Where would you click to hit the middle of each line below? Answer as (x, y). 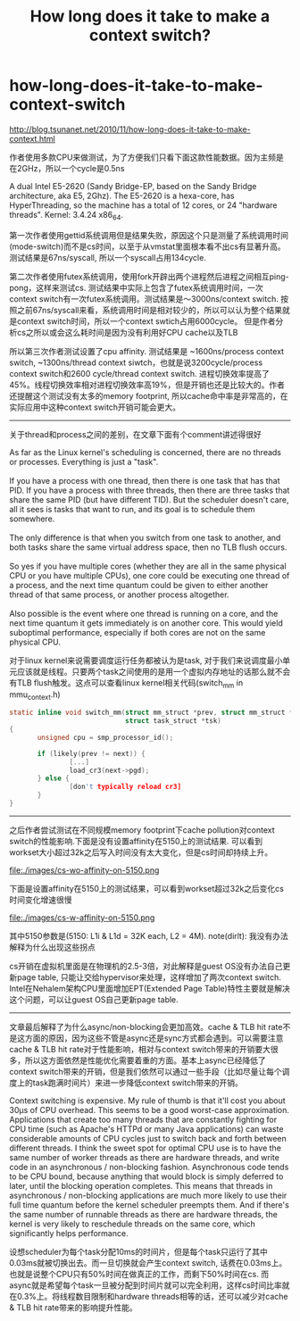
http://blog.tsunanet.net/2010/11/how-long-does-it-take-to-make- (130, 129)
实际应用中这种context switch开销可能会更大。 (95, 407)
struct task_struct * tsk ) (173, 721)
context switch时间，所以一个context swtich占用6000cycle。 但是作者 (146, 321)
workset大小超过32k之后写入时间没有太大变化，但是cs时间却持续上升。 (141, 852)
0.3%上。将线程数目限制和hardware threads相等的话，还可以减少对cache (152, 1296)
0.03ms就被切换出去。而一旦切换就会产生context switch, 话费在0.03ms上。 (148, 1263)
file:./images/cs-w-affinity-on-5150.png (82, 918)
